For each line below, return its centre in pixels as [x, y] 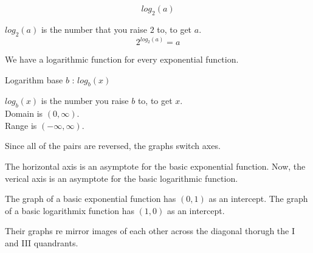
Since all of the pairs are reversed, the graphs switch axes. [113, 146]
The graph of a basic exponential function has [91, 199]
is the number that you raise [94, 29]
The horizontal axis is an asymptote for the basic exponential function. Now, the [155, 166]
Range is [21, 125]
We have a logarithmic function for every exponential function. [122, 59]
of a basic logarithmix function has [70, 210]
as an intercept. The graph [258, 199]
